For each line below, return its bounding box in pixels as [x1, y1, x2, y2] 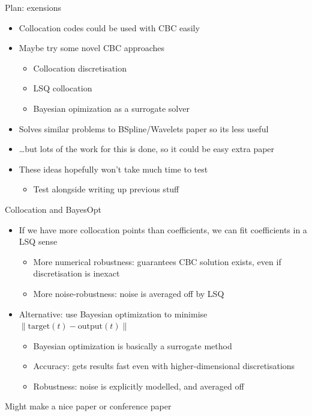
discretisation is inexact [33, 267, 120, 280]
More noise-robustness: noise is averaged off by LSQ [33, 287, 224, 299]
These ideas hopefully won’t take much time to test [19, 162, 208, 175]
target [28, 322, 50, 331]
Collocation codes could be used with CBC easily [19, 21, 200, 34]
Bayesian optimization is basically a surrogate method [33, 339, 232, 352]
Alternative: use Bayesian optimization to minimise [19, 307, 208, 320]
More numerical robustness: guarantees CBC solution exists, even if [33, 255, 281, 268]
